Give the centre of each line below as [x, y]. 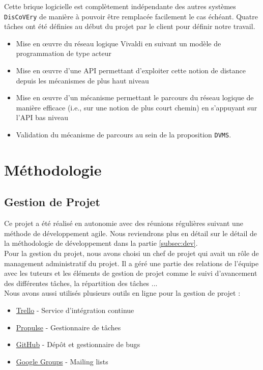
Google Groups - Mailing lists [62, 361]
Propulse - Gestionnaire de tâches [68, 327]
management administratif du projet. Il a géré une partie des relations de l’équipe [131, 263]
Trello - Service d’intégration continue [75, 310]
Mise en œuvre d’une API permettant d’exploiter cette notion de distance [131, 70]
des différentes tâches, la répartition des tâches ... [81, 283]
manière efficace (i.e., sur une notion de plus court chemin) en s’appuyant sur [137, 107]
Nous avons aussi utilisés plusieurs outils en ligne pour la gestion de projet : [122, 293]
